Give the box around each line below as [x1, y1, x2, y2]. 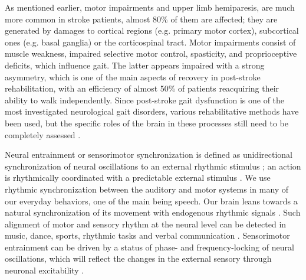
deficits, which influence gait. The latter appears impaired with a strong [5, 58, 265, 71]
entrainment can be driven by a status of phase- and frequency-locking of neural [5, 240, 294, 253]
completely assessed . [5, 128, 81, 141]
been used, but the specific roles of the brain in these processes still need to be [5, 116, 288, 129]
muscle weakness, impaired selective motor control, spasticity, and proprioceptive [5, 47, 297, 60]
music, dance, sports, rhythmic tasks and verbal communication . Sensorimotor [5, 229, 290, 242]
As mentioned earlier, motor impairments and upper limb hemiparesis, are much [5, 1, 295, 13]
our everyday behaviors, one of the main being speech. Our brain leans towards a [5, 194, 298, 207]
